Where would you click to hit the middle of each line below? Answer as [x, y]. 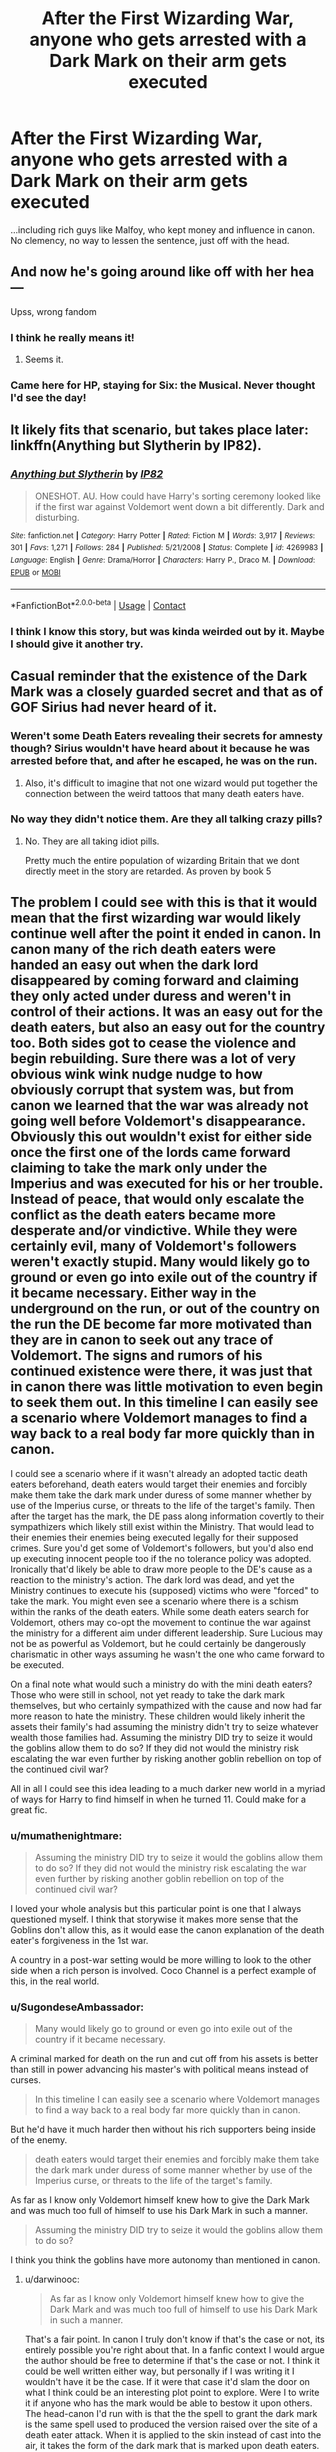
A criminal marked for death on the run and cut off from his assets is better [164, 2059]
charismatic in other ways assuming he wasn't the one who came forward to [167, 1654]
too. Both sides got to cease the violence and [153, 1043]
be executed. [37, 1664]
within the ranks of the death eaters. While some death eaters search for [160, 1611]
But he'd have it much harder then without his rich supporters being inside [163, 2129]
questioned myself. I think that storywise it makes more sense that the [154, 1919]
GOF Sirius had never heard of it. [114, 707]
